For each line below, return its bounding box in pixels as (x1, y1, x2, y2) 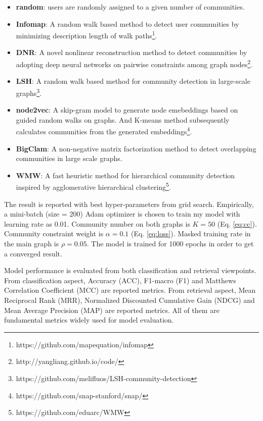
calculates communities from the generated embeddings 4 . (16, 125, 192, 136)
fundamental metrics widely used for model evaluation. (4, 314, 174, 325)
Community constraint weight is (4, 228, 104, 239)
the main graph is (4, 238, 59, 248)
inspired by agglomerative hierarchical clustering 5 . (16, 180, 171, 192)
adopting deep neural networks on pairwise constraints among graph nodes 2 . (16, 58, 253, 69)
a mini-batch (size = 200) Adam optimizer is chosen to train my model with (4, 208, 240, 219)
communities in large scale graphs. (16, 153, 122, 164)
